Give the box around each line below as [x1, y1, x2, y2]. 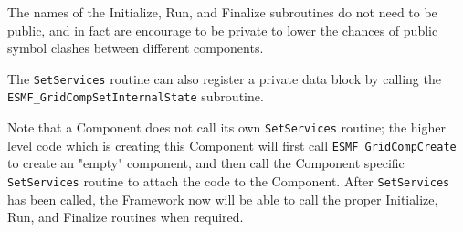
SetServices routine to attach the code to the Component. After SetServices [7, 172, 450, 190]
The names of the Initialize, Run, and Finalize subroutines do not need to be [7, 3, 437, 21]
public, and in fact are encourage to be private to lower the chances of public [7, 20, 438, 39]
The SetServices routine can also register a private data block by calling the [7, 69, 441, 88]
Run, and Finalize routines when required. [7, 207, 244, 227]
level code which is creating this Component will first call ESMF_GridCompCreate [7, 135, 457, 154]
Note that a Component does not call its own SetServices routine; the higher [7, 118, 446, 137]
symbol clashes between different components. [7, 38, 264, 58]
